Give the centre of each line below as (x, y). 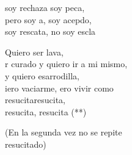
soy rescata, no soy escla (50, 31)
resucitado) (26, 144)
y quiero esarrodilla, (42, 75)
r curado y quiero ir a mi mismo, (66, 64)
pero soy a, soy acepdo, (48, 19)
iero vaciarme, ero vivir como (59, 88)
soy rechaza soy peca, (45, 7)
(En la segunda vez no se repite (64, 132)
